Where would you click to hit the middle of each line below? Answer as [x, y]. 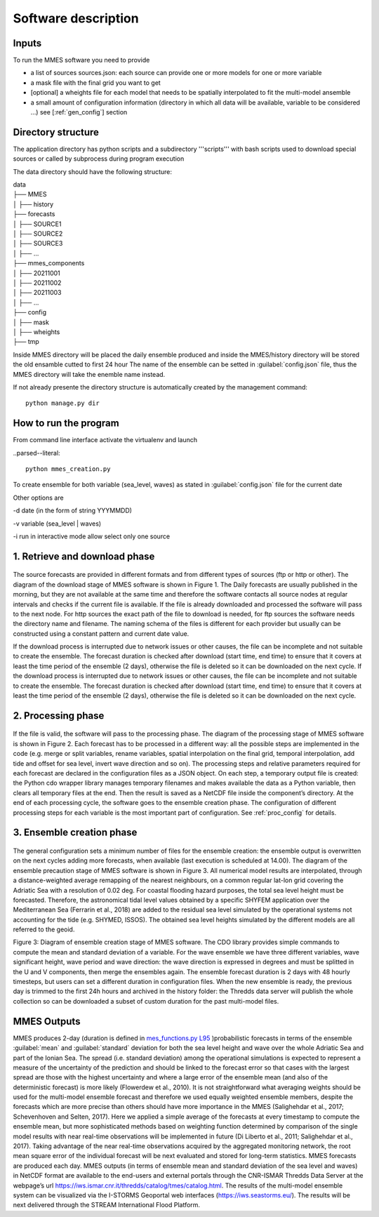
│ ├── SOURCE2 [38, 234]
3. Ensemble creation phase [75, 833]
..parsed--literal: [36, 453]
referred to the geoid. [44, 929]
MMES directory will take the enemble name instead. [89, 374]
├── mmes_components [49, 263]
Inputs [27, 43]
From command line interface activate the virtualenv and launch [105, 440]
